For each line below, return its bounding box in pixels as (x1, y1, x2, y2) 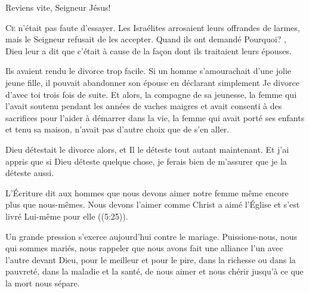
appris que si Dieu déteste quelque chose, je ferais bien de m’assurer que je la (5, 155, 287, 167)
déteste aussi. (5, 166, 54, 179)
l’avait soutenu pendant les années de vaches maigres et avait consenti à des (5, 100, 282, 112)
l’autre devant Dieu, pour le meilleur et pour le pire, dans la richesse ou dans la (5, 253, 296, 266)
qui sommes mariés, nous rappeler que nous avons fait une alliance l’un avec (5, 242, 283, 254)
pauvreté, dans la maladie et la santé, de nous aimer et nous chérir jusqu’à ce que (5, 265, 304, 277)
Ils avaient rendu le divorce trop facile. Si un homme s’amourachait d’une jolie (5, 64, 292, 77)
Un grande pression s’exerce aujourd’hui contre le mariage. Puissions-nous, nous (5, 230, 298, 242)
